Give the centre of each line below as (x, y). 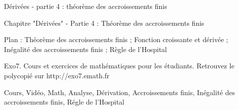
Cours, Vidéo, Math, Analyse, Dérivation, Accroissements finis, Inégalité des (119, 92)
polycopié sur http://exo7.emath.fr (57, 75)
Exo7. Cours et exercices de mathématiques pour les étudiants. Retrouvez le (119, 66)
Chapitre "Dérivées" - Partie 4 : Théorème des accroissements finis (104, 23)
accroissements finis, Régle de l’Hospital (64, 102)
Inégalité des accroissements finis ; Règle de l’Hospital (86, 49)
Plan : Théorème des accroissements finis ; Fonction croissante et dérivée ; (116, 39)
